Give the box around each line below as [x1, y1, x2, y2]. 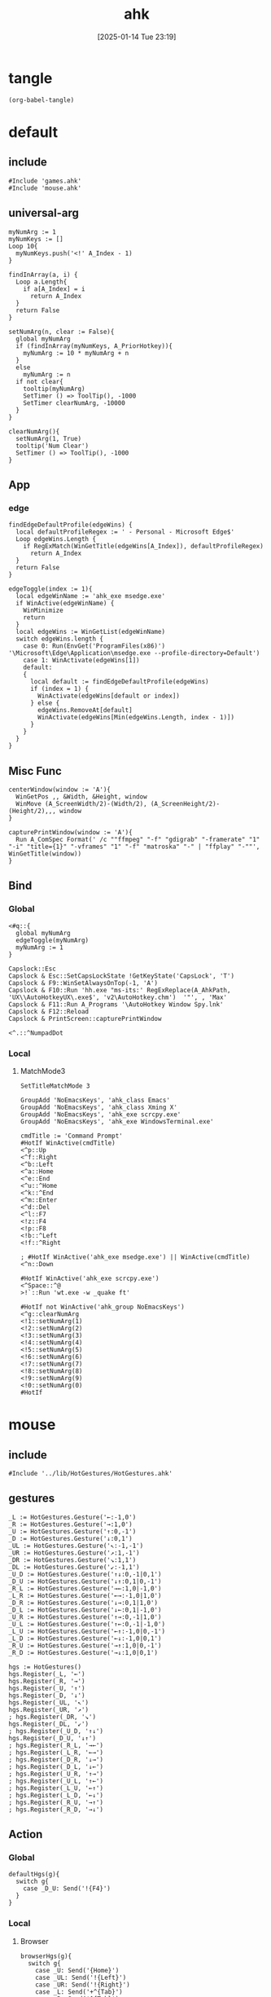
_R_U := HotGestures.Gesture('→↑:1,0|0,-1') [8, 1641, 162, 1650]
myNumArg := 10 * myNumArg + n [23, 349, 129, 357]
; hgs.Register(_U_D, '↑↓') [8, 1726, 104, 1735]
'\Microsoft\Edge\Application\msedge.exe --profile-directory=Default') [8, 649, 260, 658]
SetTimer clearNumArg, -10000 [23, 398, 126, 407]
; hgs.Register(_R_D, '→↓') [8, 1806, 104, 1814]
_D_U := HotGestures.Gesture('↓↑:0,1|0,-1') [8, 1577, 162, 1586]
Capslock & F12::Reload [8, 1007, 90, 1015]
